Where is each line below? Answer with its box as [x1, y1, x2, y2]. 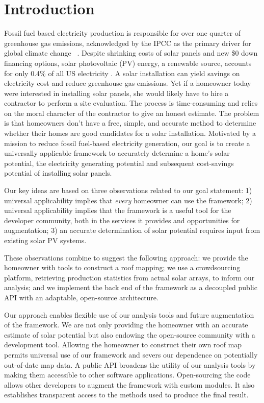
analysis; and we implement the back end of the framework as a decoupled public [4, 282, 257, 293]
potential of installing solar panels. [4, 168, 112, 178]
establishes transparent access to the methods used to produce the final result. [4, 389, 249, 400]
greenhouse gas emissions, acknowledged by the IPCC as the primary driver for [4, 37, 251, 48]
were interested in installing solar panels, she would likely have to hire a [4, 87, 229, 98]
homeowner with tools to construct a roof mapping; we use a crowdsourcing [4, 262, 241, 273]
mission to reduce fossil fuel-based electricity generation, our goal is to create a [4, 137, 250, 148]
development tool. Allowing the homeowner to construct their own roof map [4, 339, 242, 350]
